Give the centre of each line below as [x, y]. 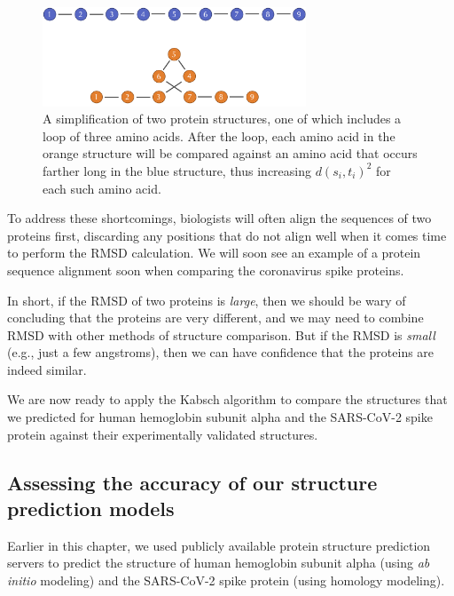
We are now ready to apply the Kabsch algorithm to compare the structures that [227, 399]
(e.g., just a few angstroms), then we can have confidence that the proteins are [221, 352]
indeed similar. [47, 369]
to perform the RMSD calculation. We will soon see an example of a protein [214, 253]
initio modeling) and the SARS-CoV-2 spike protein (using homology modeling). [226, 580]
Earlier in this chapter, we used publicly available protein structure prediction [219, 545]
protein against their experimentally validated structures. [163, 434]
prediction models [91, 509]
